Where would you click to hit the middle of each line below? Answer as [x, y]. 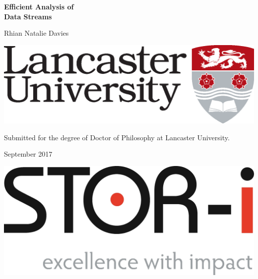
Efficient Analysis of [39, 6]
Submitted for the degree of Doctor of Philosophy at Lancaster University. [117, 137]
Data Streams [28, 16]
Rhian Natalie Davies [36, 33]
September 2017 [28, 154]
